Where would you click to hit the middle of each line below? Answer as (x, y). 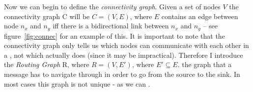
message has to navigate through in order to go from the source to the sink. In (122, 74)
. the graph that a (205, 64)
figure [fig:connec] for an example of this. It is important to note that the (114, 35)
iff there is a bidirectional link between (111, 26)
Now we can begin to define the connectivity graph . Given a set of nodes (112, 6)
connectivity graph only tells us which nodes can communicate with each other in (126, 45)
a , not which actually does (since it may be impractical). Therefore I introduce (124, 55)
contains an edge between (200, 16)
